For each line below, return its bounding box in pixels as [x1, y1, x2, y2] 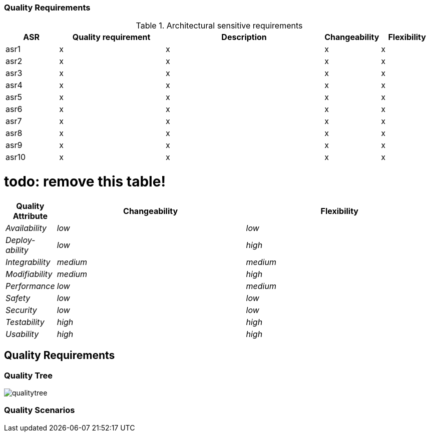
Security [6, 304, 37, 315]
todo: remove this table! [4, 173, 166, 190]
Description [221, 32, 267, 42]
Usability [6, 328, 39, 339]
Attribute [13, 210, 48, 221]
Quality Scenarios [4, 405, 75, 415]
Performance [6, 280, 55, 291]
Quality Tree [4, 370, 53, 380]
